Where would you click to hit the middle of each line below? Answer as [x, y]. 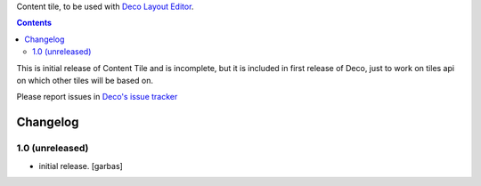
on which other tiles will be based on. [85, 80]
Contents [34, 23]
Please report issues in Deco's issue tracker [97, 97]
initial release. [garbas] [81, 166]
